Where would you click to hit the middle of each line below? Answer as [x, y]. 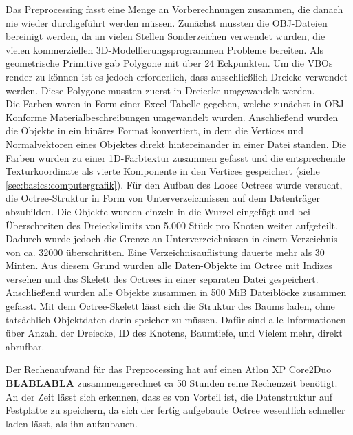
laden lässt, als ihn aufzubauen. [72, 423]
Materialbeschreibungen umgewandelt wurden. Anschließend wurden [194, 117]
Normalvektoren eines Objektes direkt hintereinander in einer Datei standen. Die [176, 144]
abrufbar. [25, 346]
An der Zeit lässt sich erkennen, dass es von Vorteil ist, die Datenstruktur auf [169, 396]
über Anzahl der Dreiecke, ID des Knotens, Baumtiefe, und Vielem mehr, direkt [174, 333]
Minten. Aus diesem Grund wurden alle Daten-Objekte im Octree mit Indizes [169, 265]
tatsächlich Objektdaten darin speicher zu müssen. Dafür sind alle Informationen [176, 319]
